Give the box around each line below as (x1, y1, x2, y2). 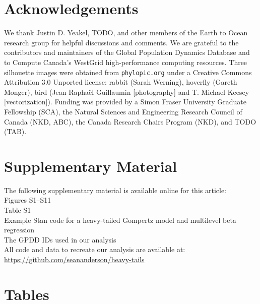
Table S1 (4, 205, 31, 215)
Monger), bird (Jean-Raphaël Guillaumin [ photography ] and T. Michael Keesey (4, 86, 249, 97)
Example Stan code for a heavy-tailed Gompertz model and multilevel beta (4, 214, 236, 225)
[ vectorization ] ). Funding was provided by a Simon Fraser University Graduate (4, 96, 246, 107)
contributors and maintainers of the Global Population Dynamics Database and (4, 47, 250, 57)
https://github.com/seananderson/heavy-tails (4, 254, 145, 264)
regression (4, 224, 35, 235)
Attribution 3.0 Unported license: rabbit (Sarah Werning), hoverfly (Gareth (4, 77, 237, 87)
